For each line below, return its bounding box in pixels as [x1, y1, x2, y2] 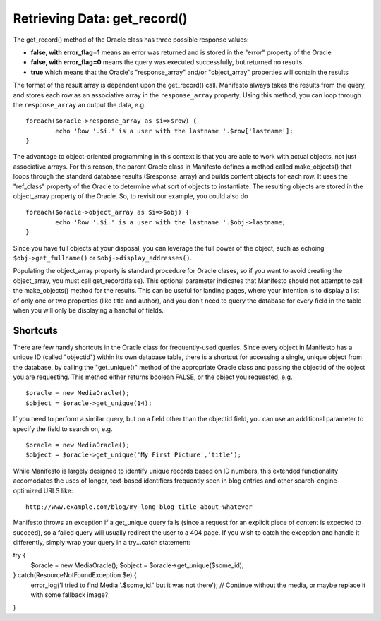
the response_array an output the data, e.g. [13, 100, 146, 109]
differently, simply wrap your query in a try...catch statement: [13, 538, 190, 547]
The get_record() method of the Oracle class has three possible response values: [13, 35, 249, 44]
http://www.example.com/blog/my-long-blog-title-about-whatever [25, 502, 253, 511]
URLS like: [43, 486, 73, 495]
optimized [13, 486, 42, 495]
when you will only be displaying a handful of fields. [13, 306, 164, 314]
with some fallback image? [30, 591, 109, 599]
